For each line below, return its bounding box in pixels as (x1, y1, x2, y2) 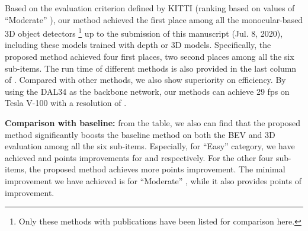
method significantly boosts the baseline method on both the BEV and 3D (5, 128, 275, 140)
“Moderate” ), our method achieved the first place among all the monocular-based (5, 13, 303, 25)
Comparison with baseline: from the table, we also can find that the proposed (5, 117, 301, 129)
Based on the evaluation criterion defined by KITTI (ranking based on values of (5, 2, 295, 14)
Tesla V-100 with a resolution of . (5, 97, 127, 109)
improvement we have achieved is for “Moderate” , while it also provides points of (5, 174, 301, 187)
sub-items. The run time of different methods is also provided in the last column (5, 62, 297, 74)
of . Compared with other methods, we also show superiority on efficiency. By (5, 73, 286, 86)
